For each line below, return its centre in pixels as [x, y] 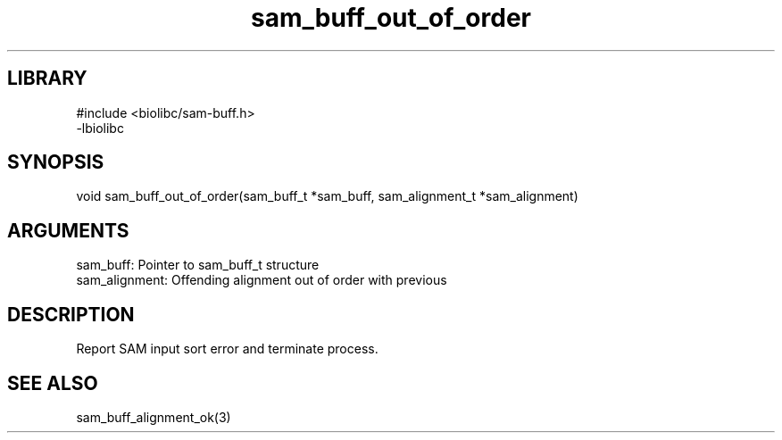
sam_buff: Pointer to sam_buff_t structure [198, 265]
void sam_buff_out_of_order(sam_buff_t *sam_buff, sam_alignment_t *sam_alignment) [327, 196]
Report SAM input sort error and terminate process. [227, 349]
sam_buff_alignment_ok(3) [154, 417]
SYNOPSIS [56, 162]
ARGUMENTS [68, 230]
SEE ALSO [53, 383]
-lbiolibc [100, 128]
